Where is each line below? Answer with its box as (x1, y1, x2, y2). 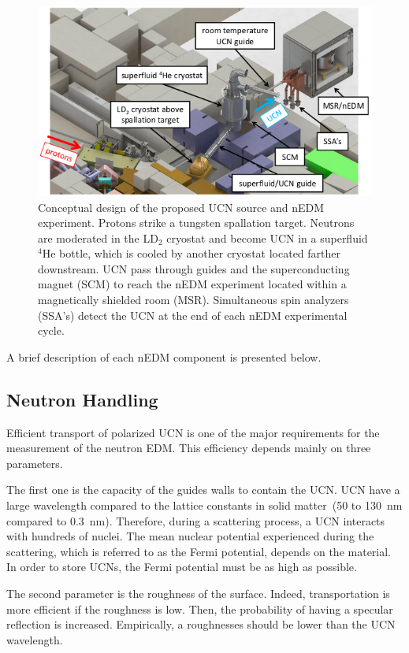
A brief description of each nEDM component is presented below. (6, 348, 322, 365)
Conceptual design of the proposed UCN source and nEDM (38, 198, 325, 215)
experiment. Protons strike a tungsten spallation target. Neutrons (38, 214, 355, 231)
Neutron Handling (6, 387, 158, 411)
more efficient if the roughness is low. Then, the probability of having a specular (6, 600, 393, 617)
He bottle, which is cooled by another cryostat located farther (42, 245, 340, 262)
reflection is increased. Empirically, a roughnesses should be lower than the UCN (6, 616, 396, 633)
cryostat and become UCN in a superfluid (166, 229, 368, 246)
